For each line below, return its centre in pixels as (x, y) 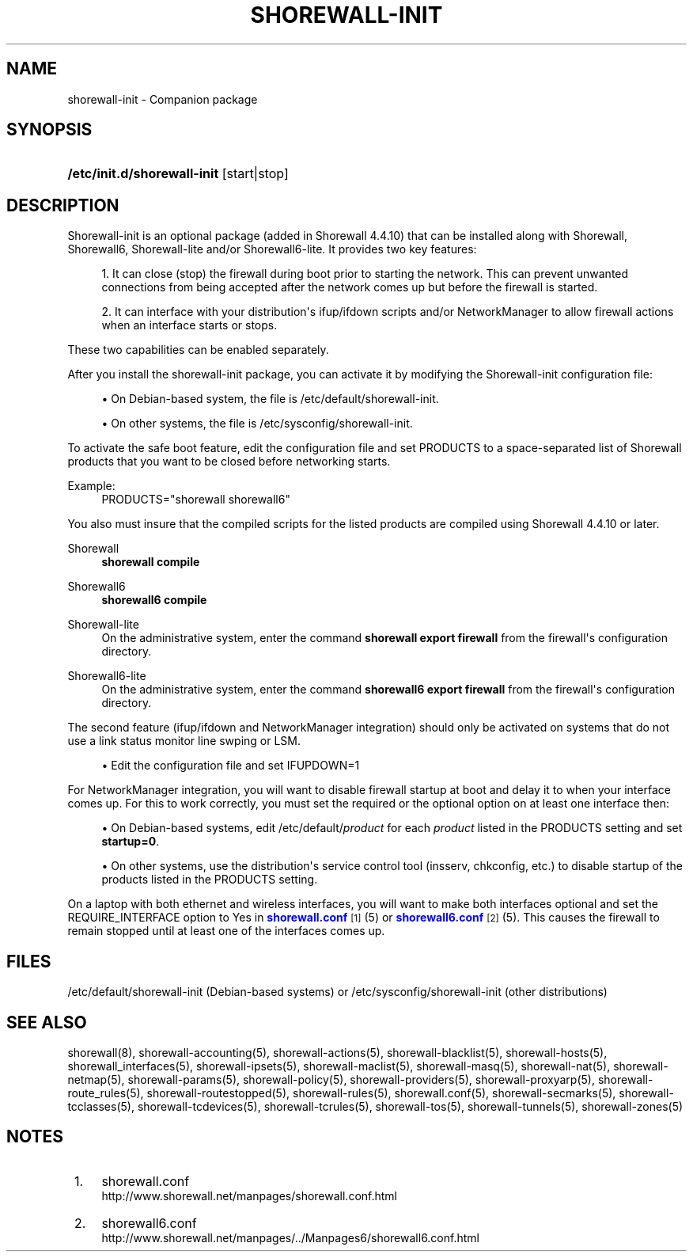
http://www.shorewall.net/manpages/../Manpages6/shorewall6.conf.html (290, 1237)
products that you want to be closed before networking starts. (229, 462)
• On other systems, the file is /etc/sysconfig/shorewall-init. (257, 424)
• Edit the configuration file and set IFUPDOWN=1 (231, 766)
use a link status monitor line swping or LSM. (184, 741)
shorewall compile (151, 562)
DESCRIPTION (63, 205)
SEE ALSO (47, 1022)
